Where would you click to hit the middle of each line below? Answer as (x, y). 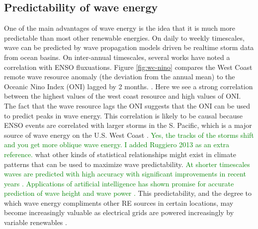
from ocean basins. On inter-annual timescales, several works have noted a (117, 57)
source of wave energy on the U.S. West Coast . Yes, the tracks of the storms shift (129, 135)
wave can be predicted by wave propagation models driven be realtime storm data (129, 47)
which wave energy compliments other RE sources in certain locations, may (119, 202)
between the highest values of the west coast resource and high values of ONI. (123, 96)
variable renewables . (36, 222)
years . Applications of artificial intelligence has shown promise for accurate (119, 183)
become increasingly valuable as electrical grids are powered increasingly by (119, 212)
